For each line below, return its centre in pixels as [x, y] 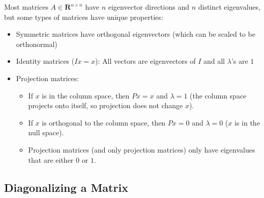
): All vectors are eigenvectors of [145, 61]
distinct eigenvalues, [229, 7]
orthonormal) [37, 44]
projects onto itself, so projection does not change [106, 105]
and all [214, 61]
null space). [46, 132]
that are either [51, 159]
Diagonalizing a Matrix [66, 187]
